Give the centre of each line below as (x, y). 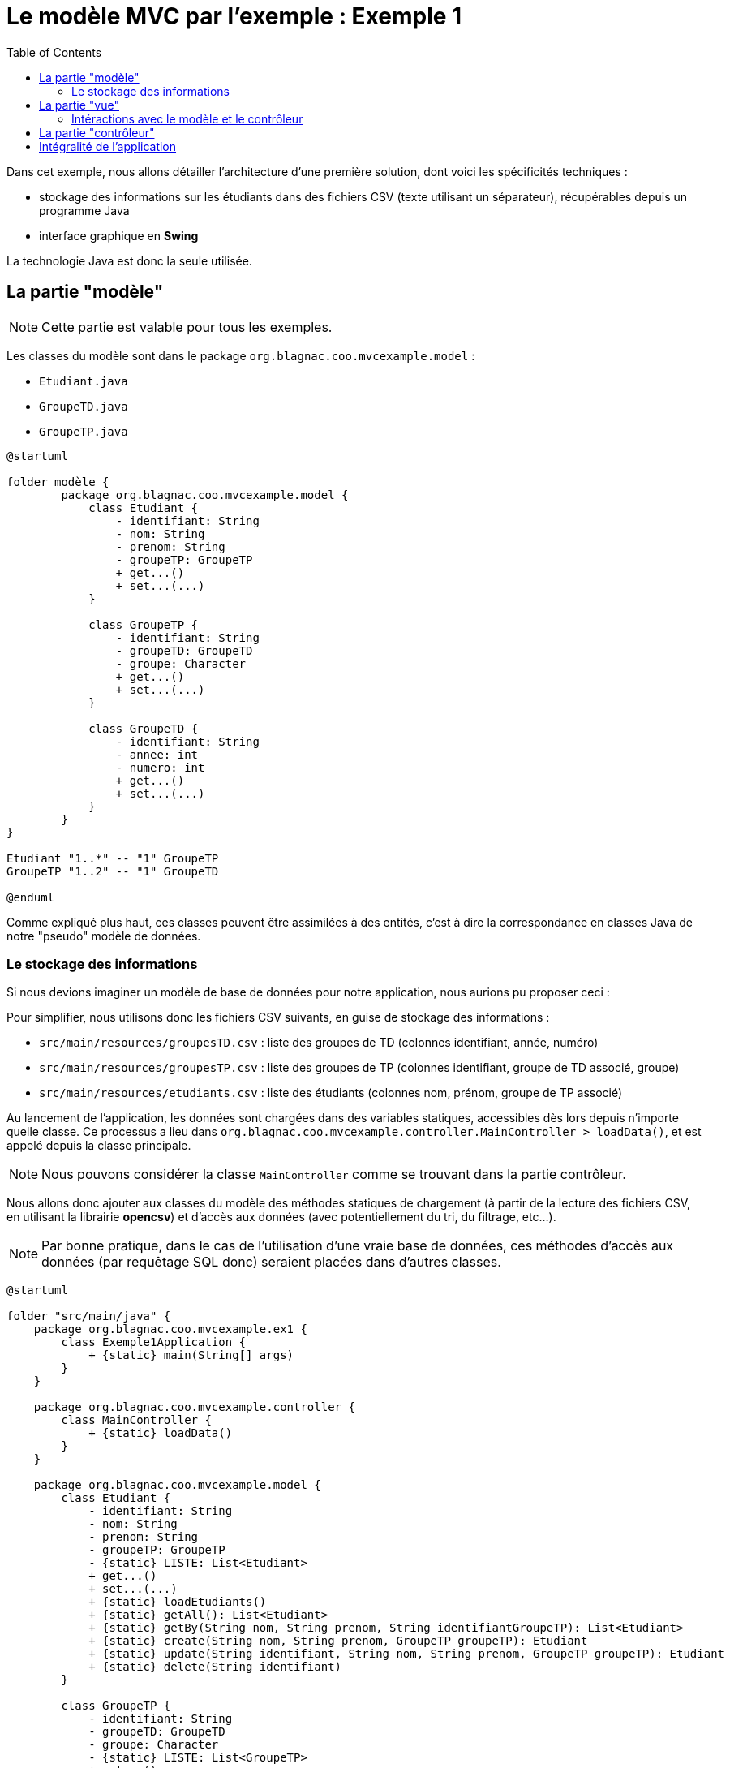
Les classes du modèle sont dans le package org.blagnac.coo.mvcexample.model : (241, 355)
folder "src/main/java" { (89, 1316)
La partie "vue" (79, 105)
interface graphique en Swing (119, 235)
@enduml (31, 897)
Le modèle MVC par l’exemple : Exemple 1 (234, 16)
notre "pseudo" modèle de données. (104, 936)
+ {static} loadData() (161, 1433)
